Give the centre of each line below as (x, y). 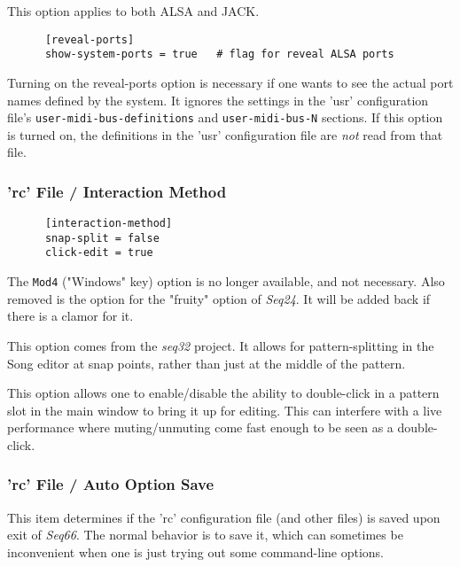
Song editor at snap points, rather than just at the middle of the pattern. (207, 363)
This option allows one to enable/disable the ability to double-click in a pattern (223, 393)
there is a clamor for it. (70, 316)
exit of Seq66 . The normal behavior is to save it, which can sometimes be (205, 535)
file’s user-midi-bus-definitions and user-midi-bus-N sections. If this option (225, 117)
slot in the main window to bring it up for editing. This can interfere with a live (225, 410)
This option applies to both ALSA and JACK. (133, 11)
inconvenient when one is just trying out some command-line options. (196, 551)
